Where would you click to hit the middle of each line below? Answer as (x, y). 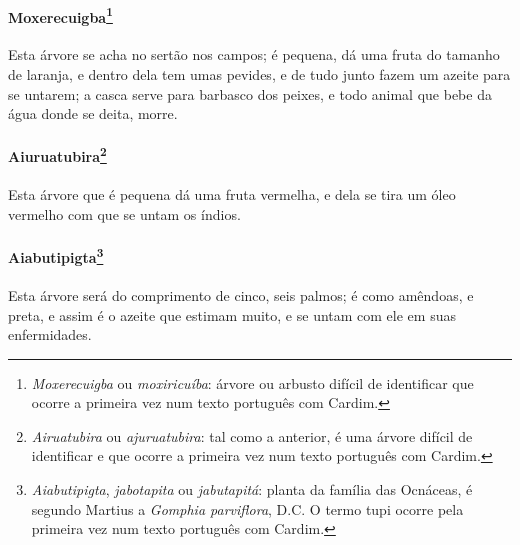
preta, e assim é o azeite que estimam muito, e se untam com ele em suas (232, 314)
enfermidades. (50, 334)
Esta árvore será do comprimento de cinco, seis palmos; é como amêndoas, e (241, 294)
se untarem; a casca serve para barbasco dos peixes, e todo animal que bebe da (250, 93)
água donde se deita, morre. (93, 113)
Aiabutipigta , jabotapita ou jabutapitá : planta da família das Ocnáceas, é (252, 489)
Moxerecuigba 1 (60, 15)
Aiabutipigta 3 (56, 255)
